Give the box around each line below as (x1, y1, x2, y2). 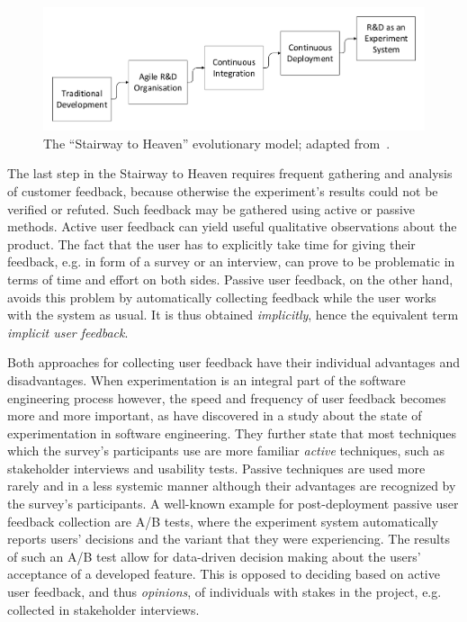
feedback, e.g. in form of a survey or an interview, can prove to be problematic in (7, 252, 455, 271)
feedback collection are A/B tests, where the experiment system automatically (7, 511, 438, 530)
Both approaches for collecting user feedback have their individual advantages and (7, 353, 461, 372)
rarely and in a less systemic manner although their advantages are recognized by (7, 476, 456, 495)
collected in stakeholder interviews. (7, 599, 200, 618)
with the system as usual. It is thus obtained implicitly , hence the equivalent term (7, 305, 459, 324)
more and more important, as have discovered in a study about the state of (7, 406, 422, 425)
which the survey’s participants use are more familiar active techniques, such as (7, 441, 445, 460)
